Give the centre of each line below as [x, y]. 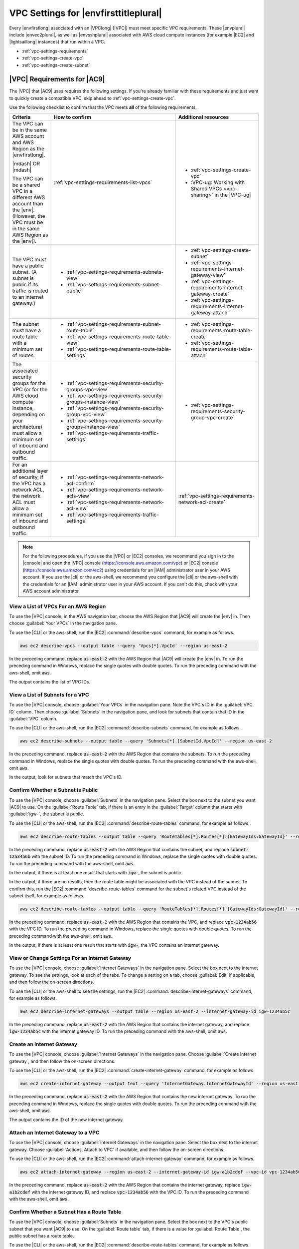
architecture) [27, 427]
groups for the [29, 383]
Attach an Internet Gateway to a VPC [54, 1133]
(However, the [29, 216]
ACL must [24, 502]
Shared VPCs [206, 188]
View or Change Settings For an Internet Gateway [70, 958]
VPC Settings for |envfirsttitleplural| [85, 13]
